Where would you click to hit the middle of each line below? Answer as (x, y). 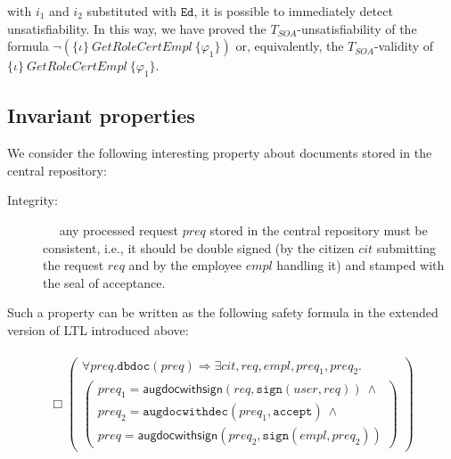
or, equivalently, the (290, 46)
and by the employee (185, 265)
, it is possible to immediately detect (293, 11)
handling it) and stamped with (361, 265)
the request (74, 265)
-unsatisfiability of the (357, 28)
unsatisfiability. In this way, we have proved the (137, 28)
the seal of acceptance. (104, 282)
